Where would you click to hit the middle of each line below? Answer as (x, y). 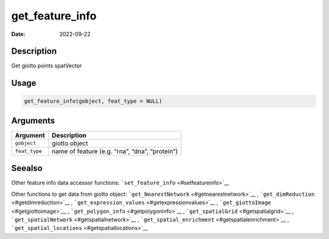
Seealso (27, 168)
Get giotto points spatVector (47, 66)
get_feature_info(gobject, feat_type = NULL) (93, 101)
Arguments (33, 121)
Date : (18, 34)
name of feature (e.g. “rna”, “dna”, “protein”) (115, 151)
